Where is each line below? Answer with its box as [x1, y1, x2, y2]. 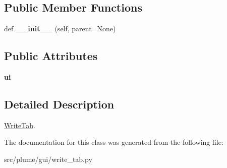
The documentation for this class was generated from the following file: [4, 137, 223, 147]
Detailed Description [4, 96, 115, 111]
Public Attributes [4, 48, 98, 64]
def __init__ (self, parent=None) [4, 23, 116, 34]
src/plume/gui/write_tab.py [4, 153, 92, 164]
